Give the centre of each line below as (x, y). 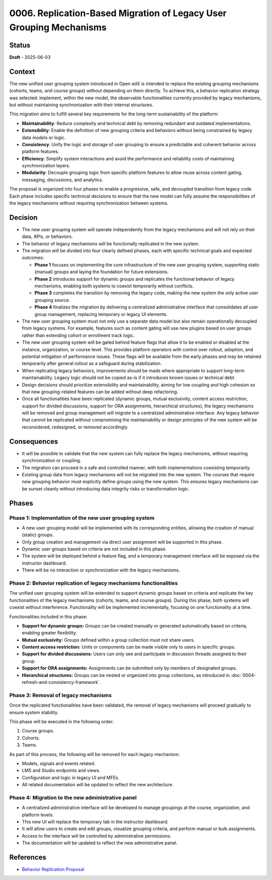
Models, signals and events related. (59, 763)
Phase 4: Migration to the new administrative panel (73, 797)
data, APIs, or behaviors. (47, 236)
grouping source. (52, 300)
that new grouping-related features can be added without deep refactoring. (100, 392)
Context (22, 71)
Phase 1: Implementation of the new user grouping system (82, 518)
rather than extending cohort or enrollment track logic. (78, 335)
